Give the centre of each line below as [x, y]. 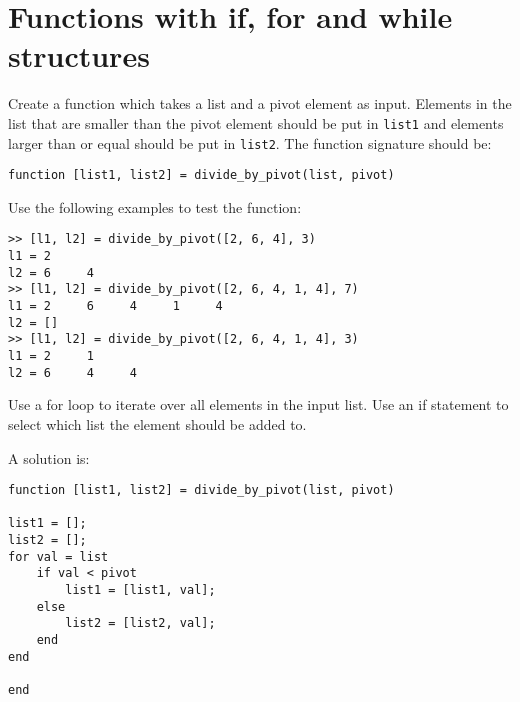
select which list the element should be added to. [157, 423]
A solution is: [49, 457]
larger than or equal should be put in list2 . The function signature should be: [250, 142]
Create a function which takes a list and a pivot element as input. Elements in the [260, 103]
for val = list [58, 556]
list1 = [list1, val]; [140, 590]
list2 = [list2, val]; [140, 623]
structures [79, 55]
